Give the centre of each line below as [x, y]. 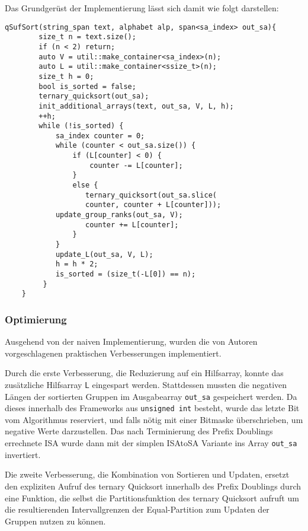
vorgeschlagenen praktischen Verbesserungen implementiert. [113, 353]
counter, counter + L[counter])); [153, 205]
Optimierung [36, 319]
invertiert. [23, 454]
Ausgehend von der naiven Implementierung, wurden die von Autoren [131, 341]
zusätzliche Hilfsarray [44, 384]
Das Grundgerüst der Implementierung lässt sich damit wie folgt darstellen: [142, 8]
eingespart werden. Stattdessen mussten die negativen [190, 384]
